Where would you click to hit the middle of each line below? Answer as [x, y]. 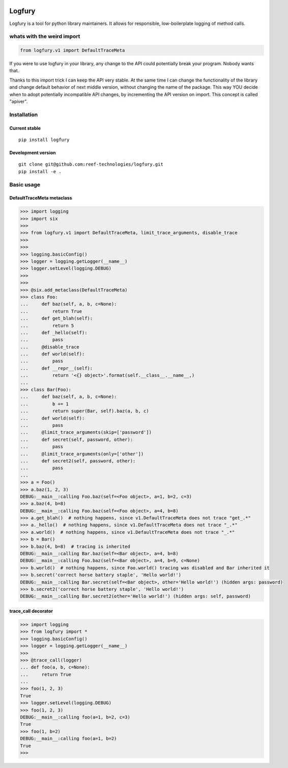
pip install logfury [44, 140]
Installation [24, 115]
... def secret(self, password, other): [77, 440]
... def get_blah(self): [56, 319]
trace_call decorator [31, 611]
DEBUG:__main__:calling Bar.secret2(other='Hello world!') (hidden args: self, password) [136, 596]
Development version [33, 152]
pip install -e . [40, 171]
